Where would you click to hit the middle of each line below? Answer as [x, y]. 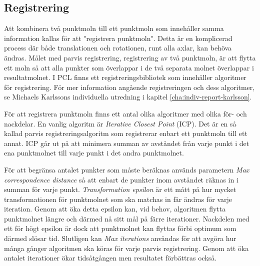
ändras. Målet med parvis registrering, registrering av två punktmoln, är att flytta [130, 57]
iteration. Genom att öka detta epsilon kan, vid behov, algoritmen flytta [115, 209]
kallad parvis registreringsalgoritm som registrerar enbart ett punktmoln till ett [126, 133]
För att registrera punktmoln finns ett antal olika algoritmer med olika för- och [125, 113]
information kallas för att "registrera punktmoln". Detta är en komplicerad [118, 38]
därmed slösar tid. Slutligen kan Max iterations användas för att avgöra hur [120, 238]
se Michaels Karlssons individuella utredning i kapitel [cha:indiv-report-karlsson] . [128, 97]
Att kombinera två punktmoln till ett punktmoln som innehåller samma [114, 28]
